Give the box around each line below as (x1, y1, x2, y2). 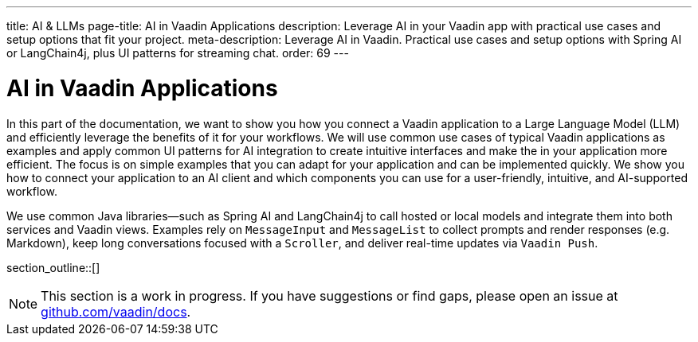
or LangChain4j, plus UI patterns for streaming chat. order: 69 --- (6, 46, 349, 60)
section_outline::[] (6, 260, 100, 274)
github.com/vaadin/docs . (41, 303, 191, 320)
